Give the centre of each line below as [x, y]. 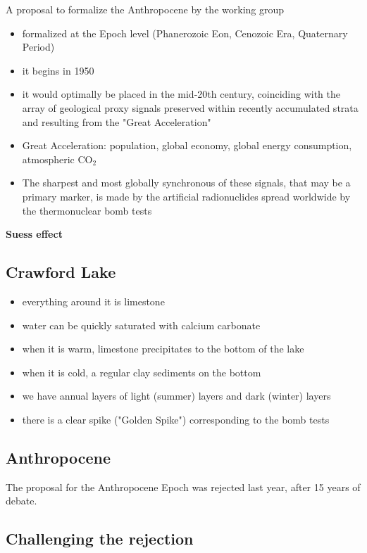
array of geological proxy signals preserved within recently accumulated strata [190, 107]
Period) [38, 47]
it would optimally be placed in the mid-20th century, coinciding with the [181, 94]
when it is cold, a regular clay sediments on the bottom [142, 372]
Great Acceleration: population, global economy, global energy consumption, [187, 145]
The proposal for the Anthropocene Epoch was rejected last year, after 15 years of [183, 487]
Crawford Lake [61, 272]
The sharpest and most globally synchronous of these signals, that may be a [186, 183]
